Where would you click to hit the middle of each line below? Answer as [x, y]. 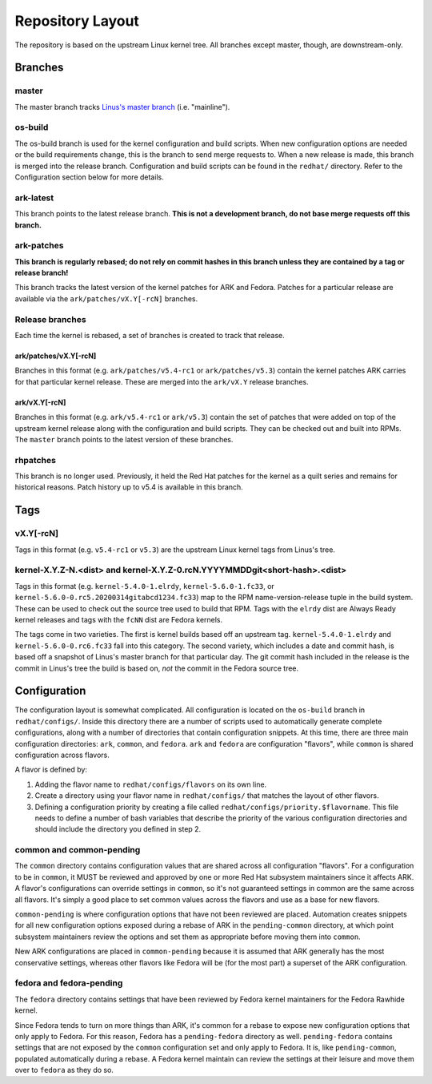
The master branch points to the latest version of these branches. [124, 439]
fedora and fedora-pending [69, 983]
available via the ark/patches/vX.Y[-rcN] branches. [106, 298]
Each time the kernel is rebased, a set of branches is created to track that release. [150, 335]
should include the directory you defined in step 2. [118, 829]
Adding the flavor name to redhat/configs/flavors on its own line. [151, 784]
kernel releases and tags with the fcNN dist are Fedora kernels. [119, 619]
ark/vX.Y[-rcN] [40, 402]
